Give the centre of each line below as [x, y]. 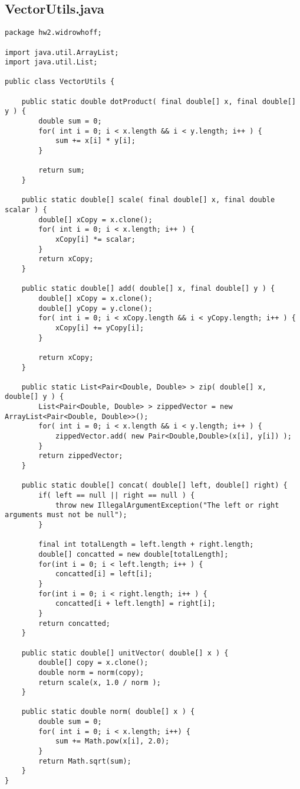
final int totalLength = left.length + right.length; [146, 545]
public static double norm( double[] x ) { [108, 712]
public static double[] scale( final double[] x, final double [148, 200]
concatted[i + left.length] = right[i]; [135, 604]
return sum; [62, 171]
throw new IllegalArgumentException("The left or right [167, 505]
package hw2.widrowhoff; [53, 33]
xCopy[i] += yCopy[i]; [100, 328]
